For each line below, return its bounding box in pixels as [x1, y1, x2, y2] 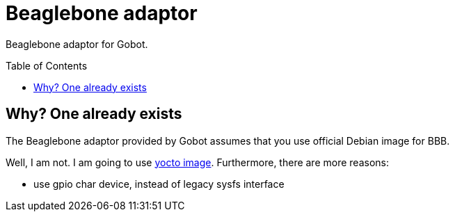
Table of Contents [6, 59, 88, 72]
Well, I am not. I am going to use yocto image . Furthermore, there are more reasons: [6, 156, 389, 168]
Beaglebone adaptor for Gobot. [6, 38, 148, 50]
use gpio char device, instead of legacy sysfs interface [33, 177, 285, 190]
